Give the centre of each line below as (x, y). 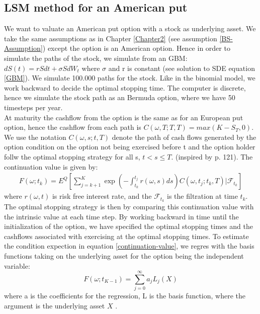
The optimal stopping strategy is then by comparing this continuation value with (129, 206)
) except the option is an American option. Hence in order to (136, 48)
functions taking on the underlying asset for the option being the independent (124, 255)
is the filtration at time (202, 196)
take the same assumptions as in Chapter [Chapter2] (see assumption (111, 38)
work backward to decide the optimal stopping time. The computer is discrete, (125, 87)
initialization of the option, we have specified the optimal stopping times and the (128, 226)
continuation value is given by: (51, 166)
